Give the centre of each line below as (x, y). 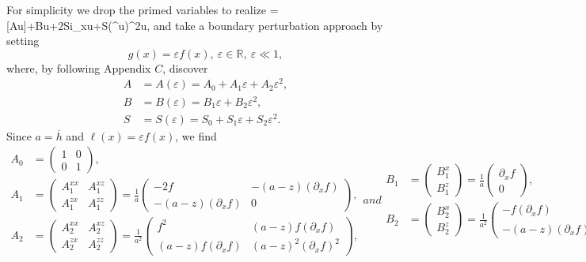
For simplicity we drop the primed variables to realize (136, 9)
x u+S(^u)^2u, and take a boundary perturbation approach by (232, 25)
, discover (185, 67)
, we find (196, 135)
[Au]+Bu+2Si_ (44, 25)
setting (23, 41)
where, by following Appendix (79, 67)
